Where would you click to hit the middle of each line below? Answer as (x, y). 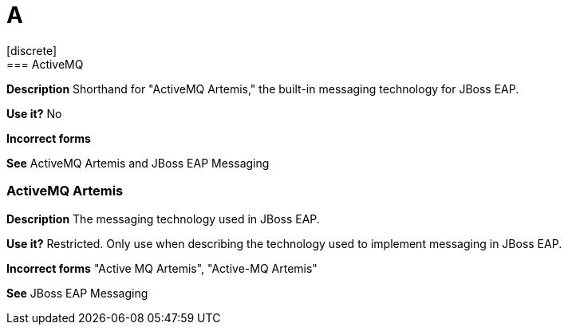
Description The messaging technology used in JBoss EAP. (163, 219)
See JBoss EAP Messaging (77, 293)
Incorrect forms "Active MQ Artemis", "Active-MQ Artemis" (162, 268)
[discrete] (32, 50)
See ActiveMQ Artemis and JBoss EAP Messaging (138, 163)
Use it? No (34, 113)
